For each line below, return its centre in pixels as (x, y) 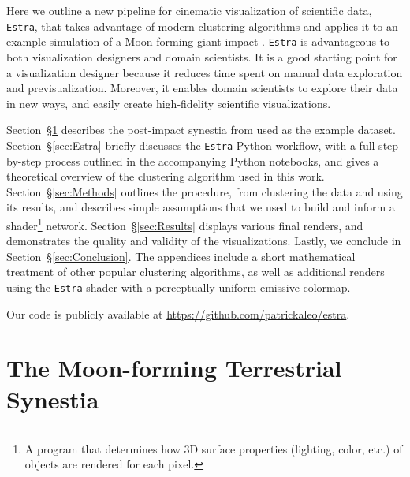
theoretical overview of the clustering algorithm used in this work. (166, 176)
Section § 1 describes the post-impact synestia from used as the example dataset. (201, 130)
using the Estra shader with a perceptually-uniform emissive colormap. (179, 287)
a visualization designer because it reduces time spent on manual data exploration (205, 72)
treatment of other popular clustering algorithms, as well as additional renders (196, 272)
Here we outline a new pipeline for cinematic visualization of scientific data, (189, 10)
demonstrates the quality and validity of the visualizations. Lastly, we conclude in (204, 241)
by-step (24, 160)
